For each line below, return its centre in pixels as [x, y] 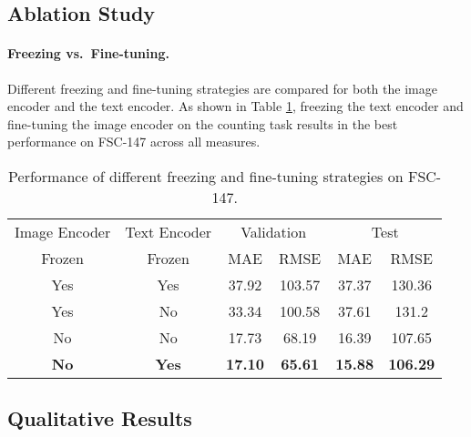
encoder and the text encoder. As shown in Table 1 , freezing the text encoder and [235, 106]
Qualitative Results [100, 418]
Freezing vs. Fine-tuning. [88, 53]
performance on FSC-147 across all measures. [134, 142]
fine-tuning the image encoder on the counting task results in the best [203, 123]
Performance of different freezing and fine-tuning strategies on [206, 176]
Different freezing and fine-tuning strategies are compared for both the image [222, 88]
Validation [274, 231]
